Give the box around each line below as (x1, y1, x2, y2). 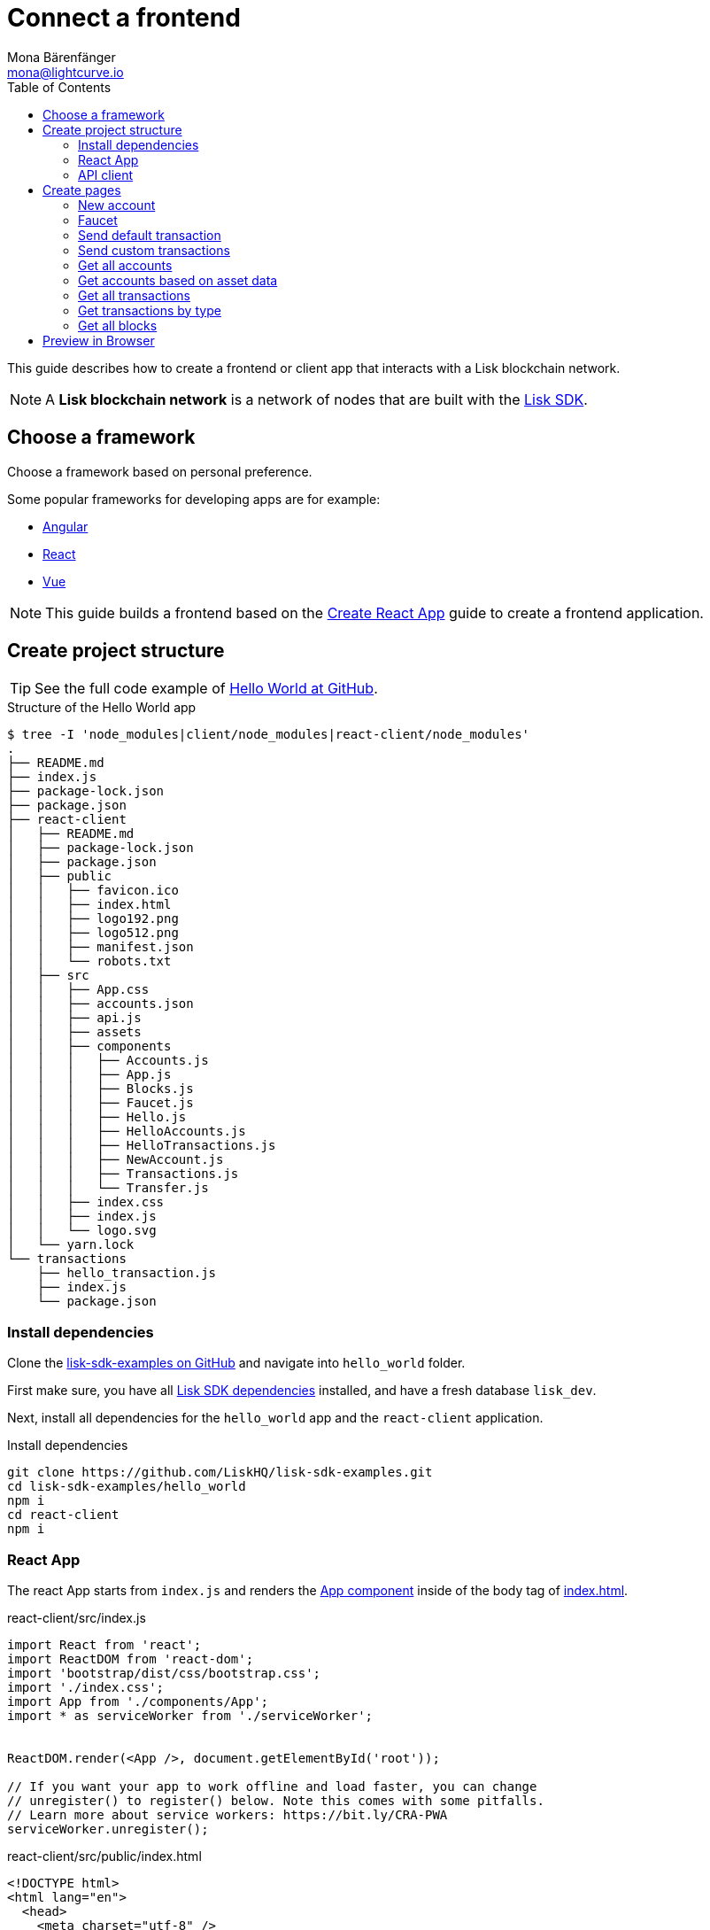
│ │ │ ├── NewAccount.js (7, 1152, 224, 1167)
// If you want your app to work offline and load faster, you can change (7, 1779, 537, 1794)
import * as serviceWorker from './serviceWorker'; (7, 1708, 374, 1723)
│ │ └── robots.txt (7, 954, 172, 969)
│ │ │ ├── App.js (7, 1067, 172, 1082)
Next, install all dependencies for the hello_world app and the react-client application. (7, 1410, 544, 1426)
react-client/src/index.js (7, 1609, 146, 1625)
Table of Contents (7, 79, 112, 95)
